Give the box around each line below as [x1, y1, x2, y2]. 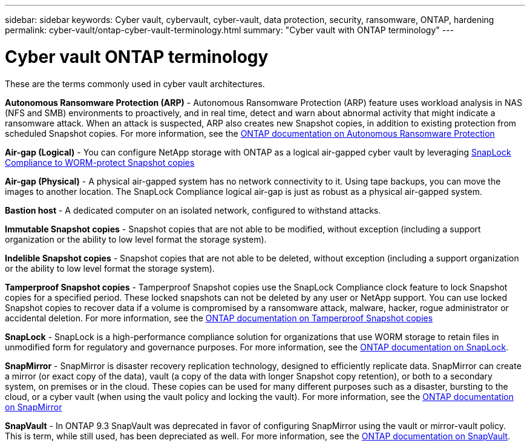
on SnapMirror [5, 401, 62, 412]
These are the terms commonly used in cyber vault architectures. [5, 78, 265, 89]
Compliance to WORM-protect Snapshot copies [5, 157, 195, 168]
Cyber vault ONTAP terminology [5, 46, 269, 67]
